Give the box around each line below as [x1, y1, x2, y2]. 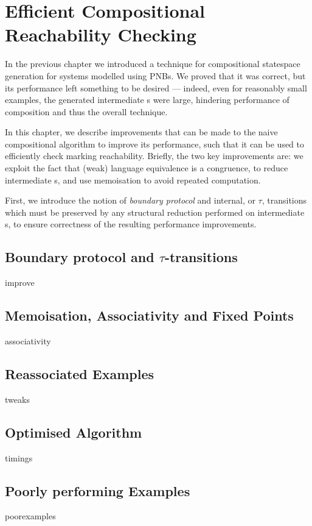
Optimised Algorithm [5, 422, 142, 441]
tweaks [5, 393, 30, 405]
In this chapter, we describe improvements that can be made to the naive [5, 126, 278, 138]
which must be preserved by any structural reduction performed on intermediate [5, 205, 305, 218]
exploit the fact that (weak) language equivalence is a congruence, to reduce [5, 162, 288, 174]
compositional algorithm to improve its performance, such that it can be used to [5, 137, 305, 150]
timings [5, 451, 33, 464]
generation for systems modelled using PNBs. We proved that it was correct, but [5, 69, 306, 82]
